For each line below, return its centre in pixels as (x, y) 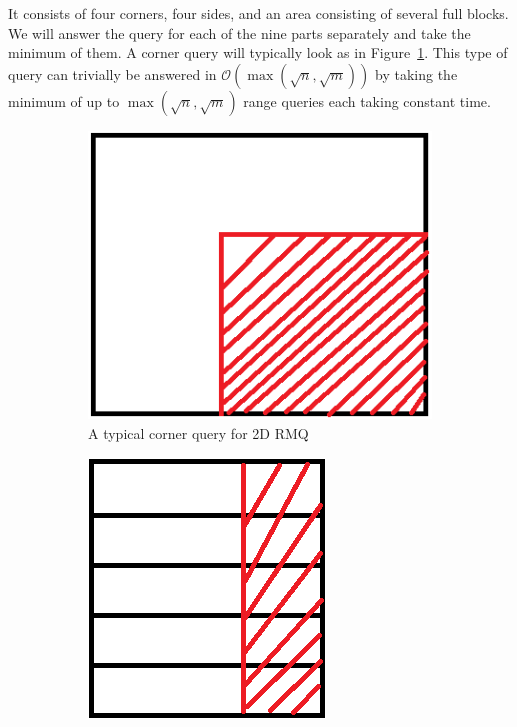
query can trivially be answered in (112, 73)
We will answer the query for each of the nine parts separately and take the (239, 32)
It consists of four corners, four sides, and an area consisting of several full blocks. (258, 13)
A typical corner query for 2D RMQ (198, 432)
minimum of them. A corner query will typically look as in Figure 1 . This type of (258, 52)
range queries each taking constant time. (367, 100)
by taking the (416, 73)
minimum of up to (64, 100)
